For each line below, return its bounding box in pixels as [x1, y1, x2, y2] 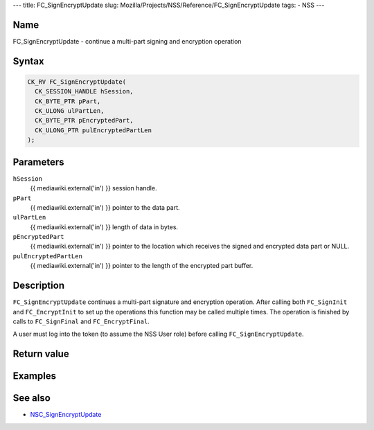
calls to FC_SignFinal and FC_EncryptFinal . [12, 317, 150, 325]
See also [12, 392, 51, 404]
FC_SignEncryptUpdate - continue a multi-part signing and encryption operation [12, 37, 242, 45]
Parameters [12, 156, 64, 168]
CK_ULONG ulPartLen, [35, 107, 105, 115]
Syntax [12, 55, 44, 67]
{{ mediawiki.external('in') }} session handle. [30, 184, 157, 192]
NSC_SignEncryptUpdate [30, 411, 102, 419]
